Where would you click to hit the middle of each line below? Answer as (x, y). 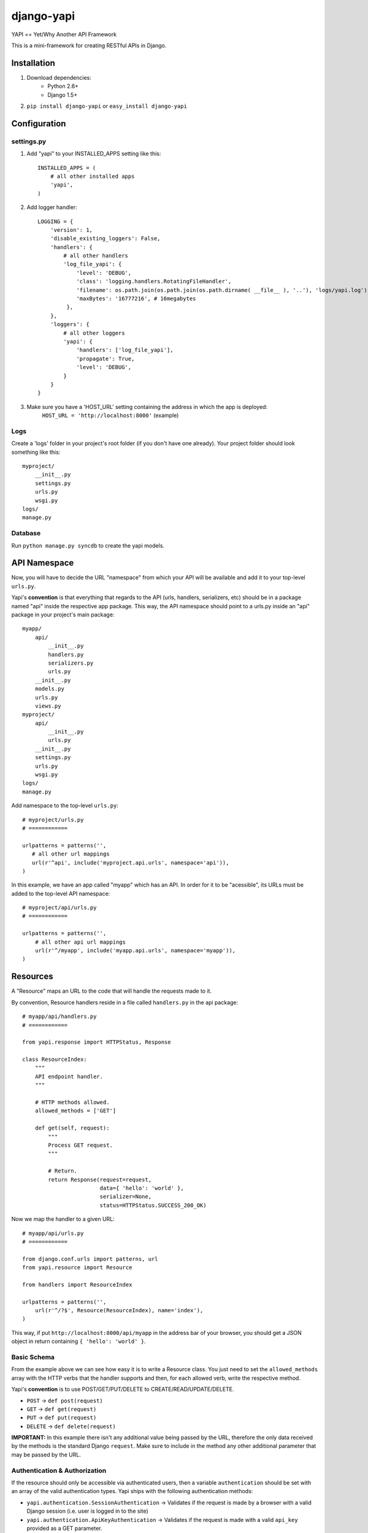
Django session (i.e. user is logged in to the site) (87, 1511)
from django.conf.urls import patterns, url (90, 1259)
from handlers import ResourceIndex (77, 1284)
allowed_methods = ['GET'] (75, 1111)
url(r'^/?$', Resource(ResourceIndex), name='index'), (119, 1310)
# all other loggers (94, 333)
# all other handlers (96, 256)
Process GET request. (81, 1145)
